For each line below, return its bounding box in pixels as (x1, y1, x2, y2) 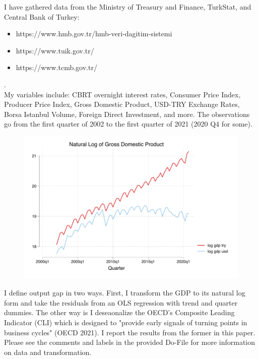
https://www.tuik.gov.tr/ (16, 45, 94, 55)
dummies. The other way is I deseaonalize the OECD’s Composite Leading (4, 307, 235, 318)
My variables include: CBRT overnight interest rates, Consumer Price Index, (4, 89, 241, 99)
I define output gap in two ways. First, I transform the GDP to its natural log (4, 287, 245, 298)
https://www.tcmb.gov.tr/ (16, 62, 97, 73)
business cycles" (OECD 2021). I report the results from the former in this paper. (4, 327, 255, 337)
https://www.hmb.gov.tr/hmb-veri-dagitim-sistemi (16, 28, 172, 39)
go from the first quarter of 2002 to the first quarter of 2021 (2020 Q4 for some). (4, 118, 252, 129)
